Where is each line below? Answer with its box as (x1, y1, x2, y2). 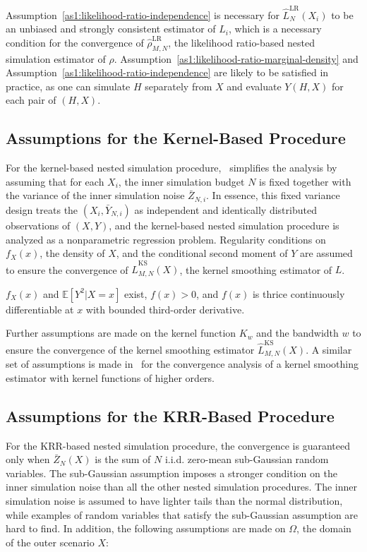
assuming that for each (6, 174, 104, 188)
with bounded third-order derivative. (85, 301, 245, 316)
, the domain (296, 521, 351, 536)
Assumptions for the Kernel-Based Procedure (6, 127, 346, 149)
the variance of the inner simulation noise (6, 188, 185, 203)
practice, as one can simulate (6, 78, 131, 93)
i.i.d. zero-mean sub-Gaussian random (164, 452, 329, 467)
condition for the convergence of (6, 35, 144, 49)
